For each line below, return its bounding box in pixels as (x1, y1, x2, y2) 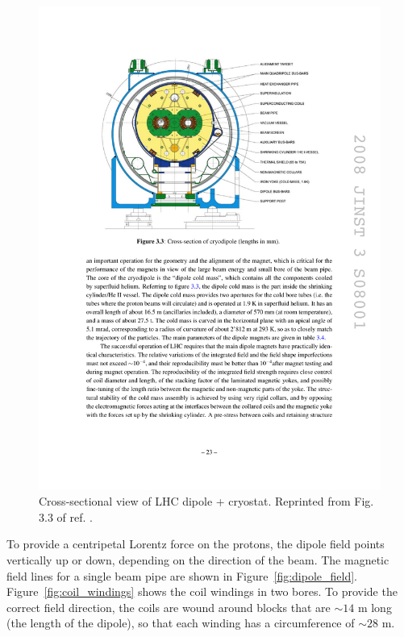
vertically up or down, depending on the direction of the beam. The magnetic (6, 552, 389, 568)
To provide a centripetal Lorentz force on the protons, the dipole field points (6, 535, 385, 552)
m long (357, 598, 392, 615)
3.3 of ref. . (39, 508, 93, 525)
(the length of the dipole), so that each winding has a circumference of (6, 614, 355, 631)
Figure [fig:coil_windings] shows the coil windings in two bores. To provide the (6, 583, 398, 600)
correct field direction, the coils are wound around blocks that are (6, 598, 331, 615)
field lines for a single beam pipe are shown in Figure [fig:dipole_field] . (6, 567, 358, 584)
